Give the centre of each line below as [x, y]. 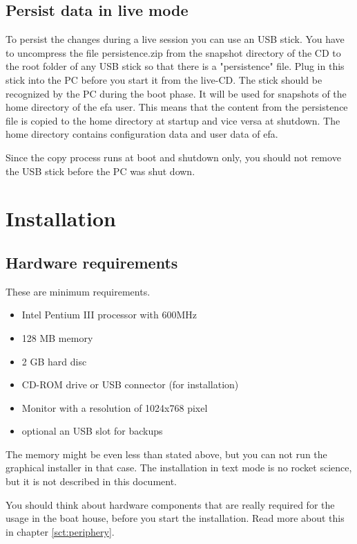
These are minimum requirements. [78, 291]
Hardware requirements [92, 262]
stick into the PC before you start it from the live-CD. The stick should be [164, 79]
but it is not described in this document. [91, 481]
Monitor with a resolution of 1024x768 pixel [115, 407]
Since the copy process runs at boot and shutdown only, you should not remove [173, 157]
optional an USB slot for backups [92, 431]
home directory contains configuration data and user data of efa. [142, 134]
